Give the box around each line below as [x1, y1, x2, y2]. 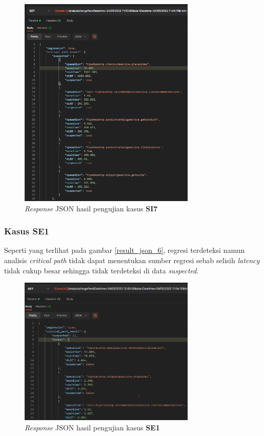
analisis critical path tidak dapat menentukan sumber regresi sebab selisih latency [4, 255, 260, 266]
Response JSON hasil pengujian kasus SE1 [25, 422, 160, 432]
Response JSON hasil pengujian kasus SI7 [25, 203, 158, 213]
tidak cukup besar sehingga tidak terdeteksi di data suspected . [4, 265, 199, 275]
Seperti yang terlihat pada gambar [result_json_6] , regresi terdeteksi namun [4, 245, 245, 255]
